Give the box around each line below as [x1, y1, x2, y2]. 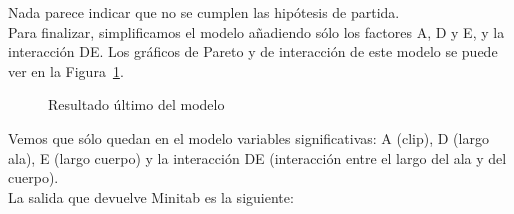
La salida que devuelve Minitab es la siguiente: [8, 186, 294, 207]
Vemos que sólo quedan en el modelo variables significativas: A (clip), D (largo [8, 127, 489, 148]
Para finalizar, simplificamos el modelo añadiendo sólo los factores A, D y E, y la [8, 21, 505, 42]
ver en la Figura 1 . [8, 60, 124, 81]
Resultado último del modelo [48, 94, 225, 115]
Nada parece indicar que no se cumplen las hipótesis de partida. [8, 2, 400, 22]
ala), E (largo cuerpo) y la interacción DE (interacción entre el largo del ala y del [8, 147, 507, 168]
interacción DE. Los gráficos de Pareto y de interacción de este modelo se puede [8, 41, 498, 62]
